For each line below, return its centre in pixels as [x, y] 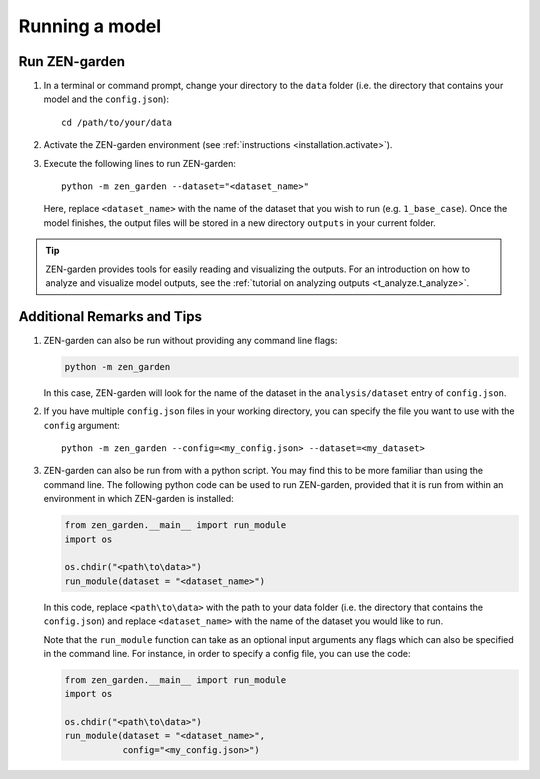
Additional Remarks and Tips [110, 316]
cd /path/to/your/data [117, 122]
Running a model [90, 26]
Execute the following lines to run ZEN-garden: [140, 163]
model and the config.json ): [106, 99]
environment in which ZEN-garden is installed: [138, 499]
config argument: [81, 425]
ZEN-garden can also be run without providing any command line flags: [190, 340]
